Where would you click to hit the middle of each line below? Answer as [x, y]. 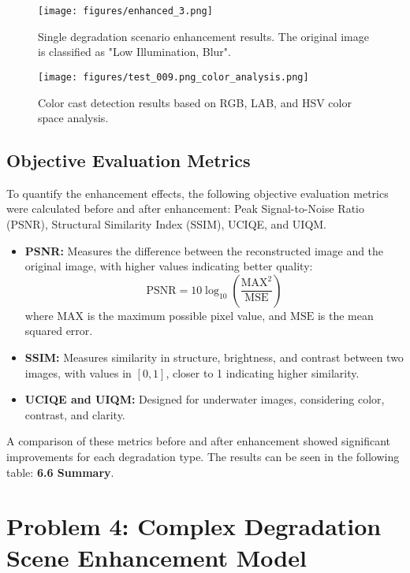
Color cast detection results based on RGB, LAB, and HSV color [195, 102]
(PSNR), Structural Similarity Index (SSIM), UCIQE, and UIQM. [167, 224]
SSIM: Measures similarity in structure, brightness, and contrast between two [214, 357]
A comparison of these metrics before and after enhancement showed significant [199, 441]
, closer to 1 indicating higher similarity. [263, 372]
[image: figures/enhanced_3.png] [125, 11]
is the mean [345, 315]
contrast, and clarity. [75, 414]
